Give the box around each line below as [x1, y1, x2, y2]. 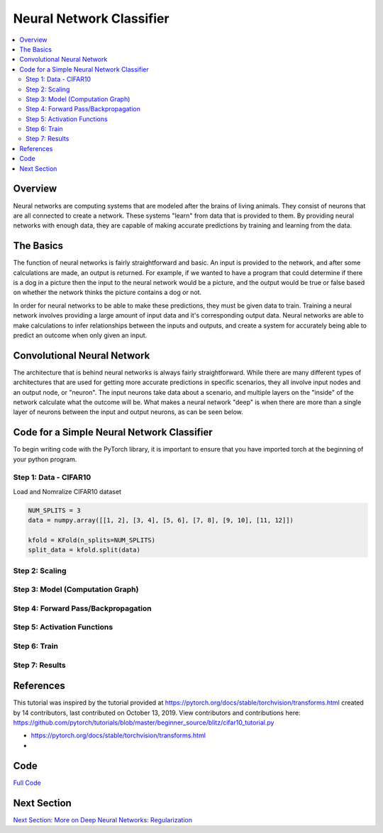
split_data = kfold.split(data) [28, 546, 141, 554]
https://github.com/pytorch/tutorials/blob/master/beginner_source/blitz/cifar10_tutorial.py [13, 718, 274, 727]
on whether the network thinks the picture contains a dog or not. [13, 288, 202, 297]
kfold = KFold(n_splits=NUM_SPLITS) [28, 536, 156, 544]
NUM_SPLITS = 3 [28, 506, 81, 514]
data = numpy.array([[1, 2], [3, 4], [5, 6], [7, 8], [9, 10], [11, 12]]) [28, 516, 294, 525]
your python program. [13, 454, 77, 464]
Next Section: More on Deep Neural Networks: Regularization [13, 815, 193, 824]
